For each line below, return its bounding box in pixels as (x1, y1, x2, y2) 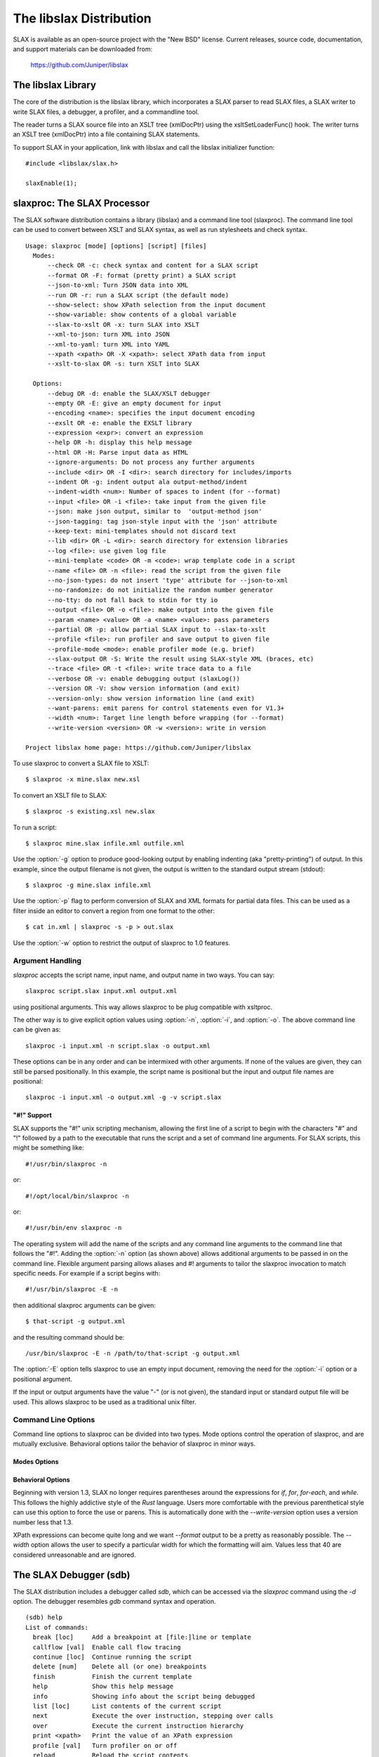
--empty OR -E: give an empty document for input (47, 399, 222, 407)
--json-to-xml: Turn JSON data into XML (47, 281, 189, 290)
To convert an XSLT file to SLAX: (13, 791, 107, 799)
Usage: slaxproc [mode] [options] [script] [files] (25, 242, 207, 249)
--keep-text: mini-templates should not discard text (47, 527, 237, 535)
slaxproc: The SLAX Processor (13, 197, 150, 209)
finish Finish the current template (32, 1673, 192, 1680)
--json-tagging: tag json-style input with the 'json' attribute (47, 517, 277, 525)
